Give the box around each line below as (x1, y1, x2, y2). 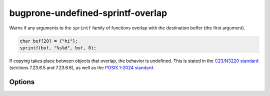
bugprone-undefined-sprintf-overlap (9, 7, 167, 18)
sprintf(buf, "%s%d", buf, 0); (19, 45, 97, 51)
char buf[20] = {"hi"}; (19, 38, 78, 44)
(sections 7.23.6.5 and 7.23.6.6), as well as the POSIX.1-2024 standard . (9, 65, 154, 71)
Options (9, 78, 35, 87)
